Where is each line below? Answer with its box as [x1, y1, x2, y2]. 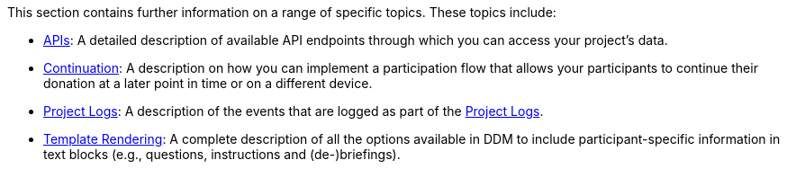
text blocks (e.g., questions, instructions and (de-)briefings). [43, 147, 401, 162]
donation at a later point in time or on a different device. [43, 76, 373, 91]
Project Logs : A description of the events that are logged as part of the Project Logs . [43, 103, 544, 119]
